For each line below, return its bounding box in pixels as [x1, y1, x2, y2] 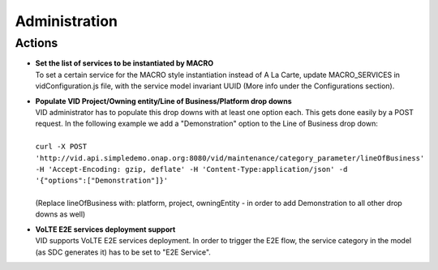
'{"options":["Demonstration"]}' [35, 176, 169, 186]
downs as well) [35, 209, 86, 219]
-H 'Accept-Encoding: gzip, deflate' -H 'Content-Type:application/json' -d [35, 165, 348, 174]
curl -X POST [35, 142, 88, 152]
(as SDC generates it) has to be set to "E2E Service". [35, 247, 211, 257]
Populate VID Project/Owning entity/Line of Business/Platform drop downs [35, 96, 292, 105]
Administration [15, 12, 118, 30]
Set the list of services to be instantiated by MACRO [35, 58, 214, 68]
